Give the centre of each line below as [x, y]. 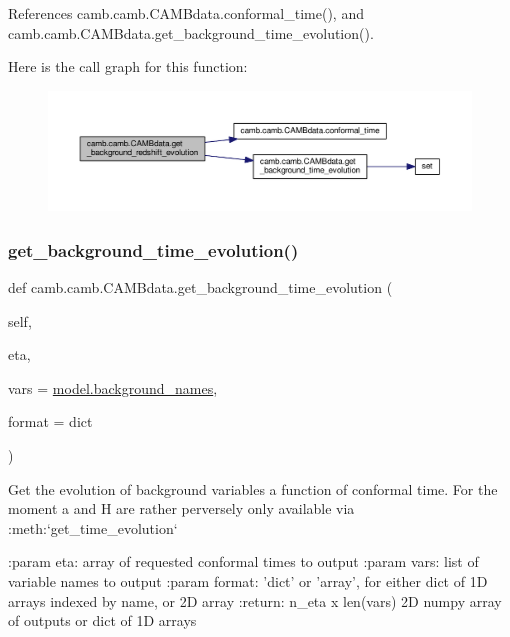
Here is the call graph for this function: [128, 66]
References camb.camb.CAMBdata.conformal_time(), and [186, 13]
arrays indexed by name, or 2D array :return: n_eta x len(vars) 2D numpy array [255, 600]
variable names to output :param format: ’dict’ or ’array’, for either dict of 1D [248, 581]
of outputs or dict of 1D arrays [102, 620]
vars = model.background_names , [113, 387]
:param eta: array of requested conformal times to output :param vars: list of [243, 561]
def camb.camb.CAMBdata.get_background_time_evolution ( [200, 287]
